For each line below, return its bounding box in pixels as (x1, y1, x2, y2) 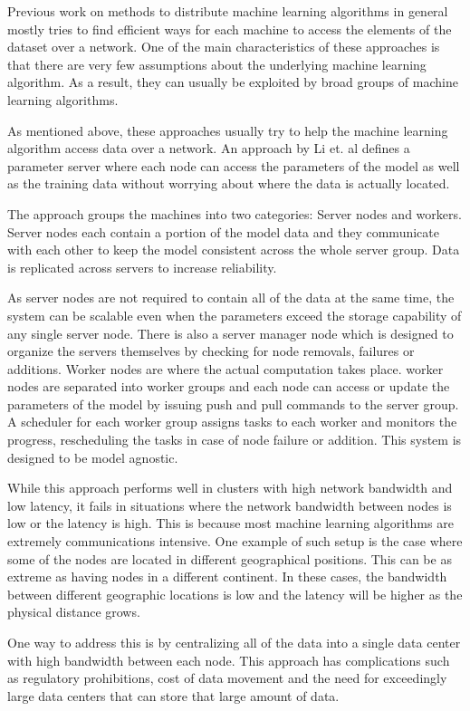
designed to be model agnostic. (7, 447, 178, 466)
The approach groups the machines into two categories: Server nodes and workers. (7, 204, 462, 223)
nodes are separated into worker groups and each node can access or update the (7, 377, 450, 396)
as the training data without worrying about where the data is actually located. (7, 174, 450, 193)
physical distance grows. (7, 602, 140, 621)
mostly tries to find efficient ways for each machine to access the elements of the (7, 19, 452, 38)
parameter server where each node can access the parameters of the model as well (7, 156, 460, 175)
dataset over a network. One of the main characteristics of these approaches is (7, 37, 440, 56)
